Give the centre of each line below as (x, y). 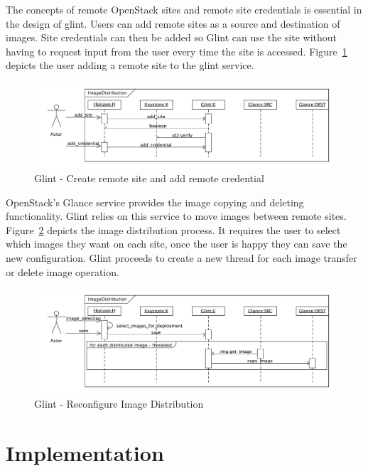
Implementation (85, 452)
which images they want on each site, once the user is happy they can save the (177, 244)
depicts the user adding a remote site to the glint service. (130, 65)
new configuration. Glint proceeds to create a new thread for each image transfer (182, 258)
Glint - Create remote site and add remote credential (149, 178)
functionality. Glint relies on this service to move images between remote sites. (176, 216)
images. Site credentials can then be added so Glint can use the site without (171, 37)
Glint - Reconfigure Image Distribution (119, 403)
